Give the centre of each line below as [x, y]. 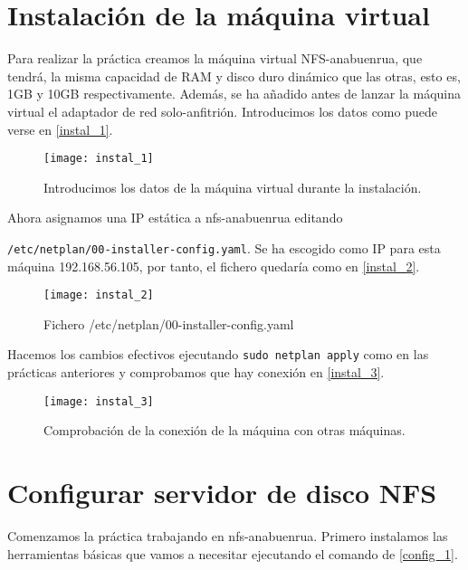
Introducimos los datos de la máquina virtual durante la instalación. [233, 187]
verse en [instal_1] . [60, 129]
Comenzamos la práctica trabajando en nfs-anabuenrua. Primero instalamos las [228, 536]
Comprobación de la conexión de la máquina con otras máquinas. [224, 430]
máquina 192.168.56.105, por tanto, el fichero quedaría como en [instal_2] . [214, 266]
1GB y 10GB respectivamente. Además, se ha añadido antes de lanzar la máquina [234, 94]
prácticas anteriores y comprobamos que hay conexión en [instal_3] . [196, 372]
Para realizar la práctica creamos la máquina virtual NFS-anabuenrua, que [215, 58]
